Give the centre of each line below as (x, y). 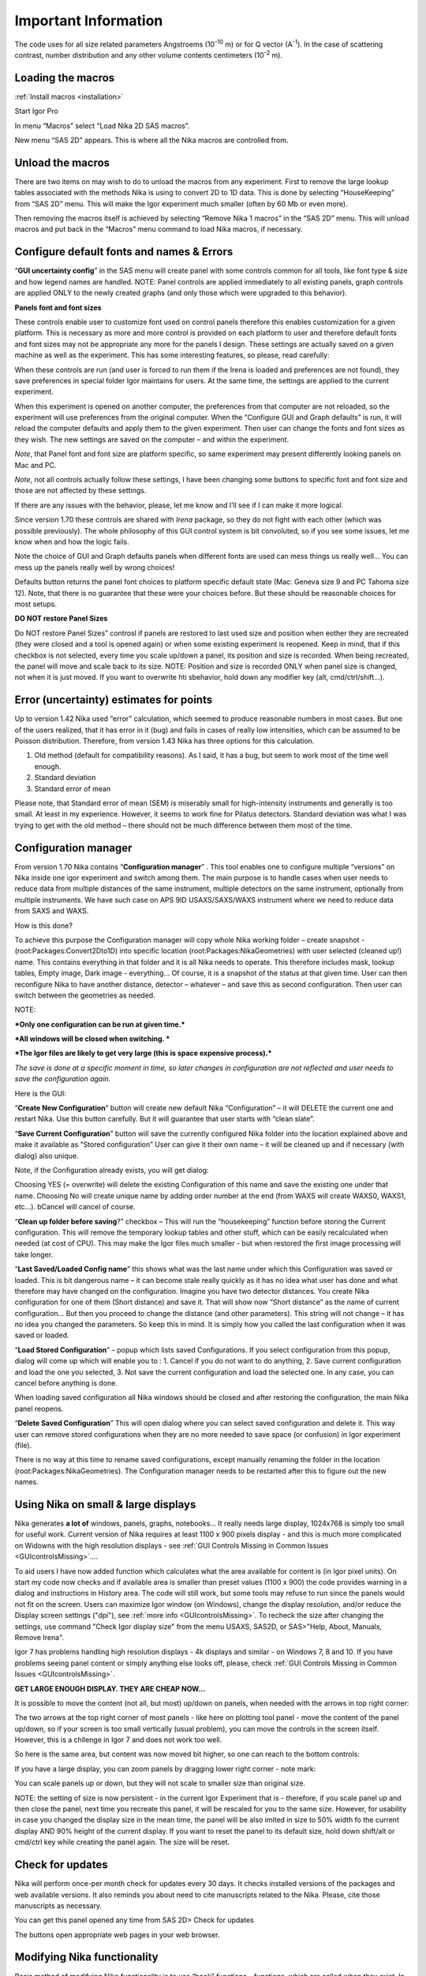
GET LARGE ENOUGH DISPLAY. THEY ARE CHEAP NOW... (110, 1688)
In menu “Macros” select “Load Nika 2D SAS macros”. (102, 126)
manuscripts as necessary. (58, 1906)
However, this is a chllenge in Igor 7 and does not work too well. (118, 1740)
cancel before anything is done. (66, 1383)
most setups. (35, 604)
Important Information (89, 21)
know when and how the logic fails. (72, 541)
